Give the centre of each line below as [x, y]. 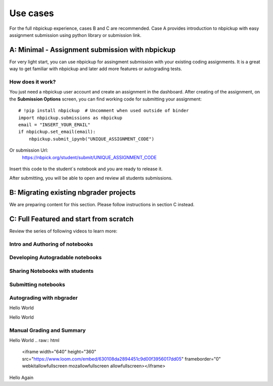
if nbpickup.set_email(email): [57, 132]
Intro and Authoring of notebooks [51, 244]
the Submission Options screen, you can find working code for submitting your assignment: [106, 99]
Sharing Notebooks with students [51, 271]
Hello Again [21, 377]
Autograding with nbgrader [43, 298]
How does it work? [33, 82]
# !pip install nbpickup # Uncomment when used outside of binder [104, 111]
